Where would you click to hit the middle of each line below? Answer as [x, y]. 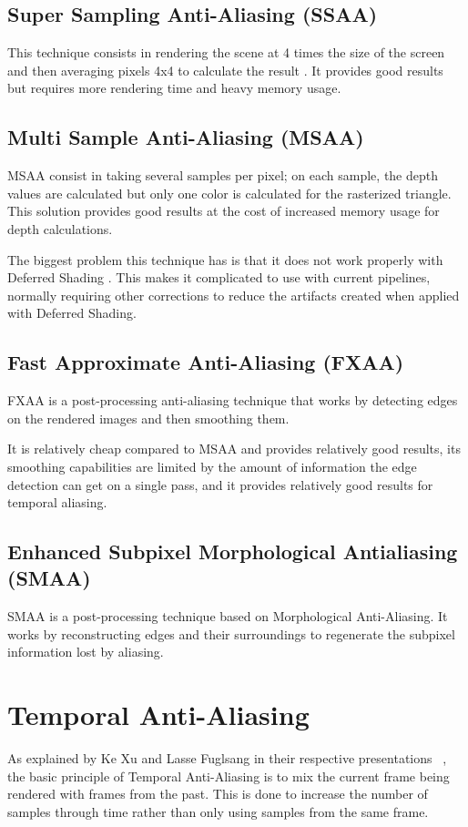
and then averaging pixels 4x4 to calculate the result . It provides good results [225, 70]
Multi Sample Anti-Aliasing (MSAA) [186, 137]
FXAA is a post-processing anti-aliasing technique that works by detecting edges [233, 400]
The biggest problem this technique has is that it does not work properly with [225, 259]
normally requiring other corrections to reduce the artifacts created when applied [234, 295]
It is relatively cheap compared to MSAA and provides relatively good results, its [234, 449]
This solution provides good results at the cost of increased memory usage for [224, 211]
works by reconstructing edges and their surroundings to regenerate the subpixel [231, 633]
